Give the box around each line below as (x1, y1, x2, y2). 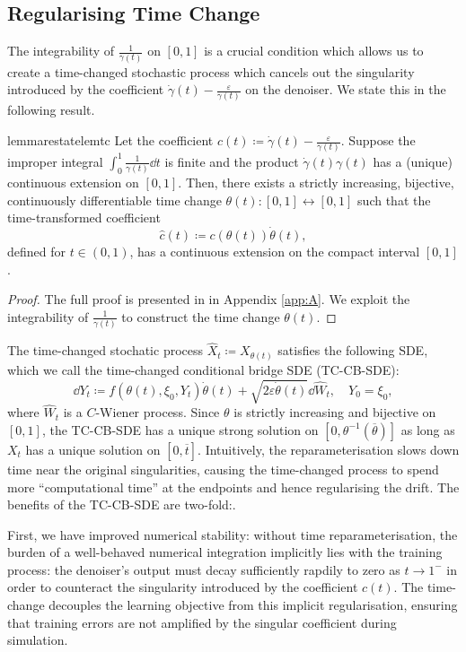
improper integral (7, 152, 103, 170)
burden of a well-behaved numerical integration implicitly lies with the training (7, 543, 443, 561)
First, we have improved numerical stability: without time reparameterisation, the (7, 525, 458, 543)
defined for (7, 242, 66, 261)
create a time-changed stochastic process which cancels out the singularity (7, 62, 415, 81)
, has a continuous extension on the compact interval (129, 242, 420, 261)
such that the (357, 190, 431, 209)
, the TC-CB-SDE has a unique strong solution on (41, 420, 319, 439)
